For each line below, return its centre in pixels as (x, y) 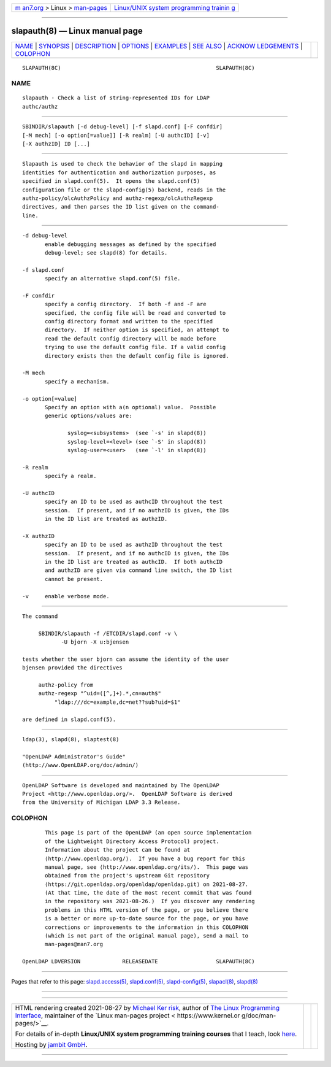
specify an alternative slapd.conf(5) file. (113, 279)
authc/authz (40, 106)
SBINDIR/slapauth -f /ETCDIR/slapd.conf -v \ (108, 633)
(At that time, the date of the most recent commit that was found (148, 893)
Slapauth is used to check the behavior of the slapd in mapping (123, 164)
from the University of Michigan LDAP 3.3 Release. (101, 803)
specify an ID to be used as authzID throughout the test (134, 545)
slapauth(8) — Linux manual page (77, 31)
